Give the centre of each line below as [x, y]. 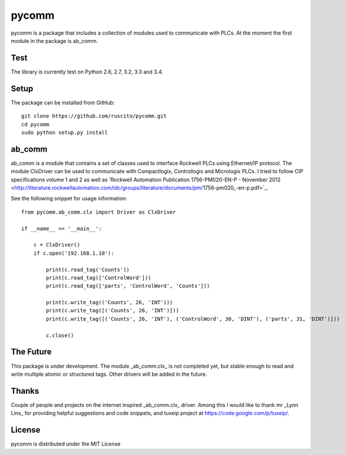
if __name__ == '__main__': [62, 228]
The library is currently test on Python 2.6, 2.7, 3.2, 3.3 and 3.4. [87, 72]
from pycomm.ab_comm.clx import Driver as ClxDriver [99, 212]
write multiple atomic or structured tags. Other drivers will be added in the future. [109, 374]
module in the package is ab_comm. [54, 41]
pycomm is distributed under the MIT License [66, 444]
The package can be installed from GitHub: [63, 102]
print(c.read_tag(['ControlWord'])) [99, 278]
